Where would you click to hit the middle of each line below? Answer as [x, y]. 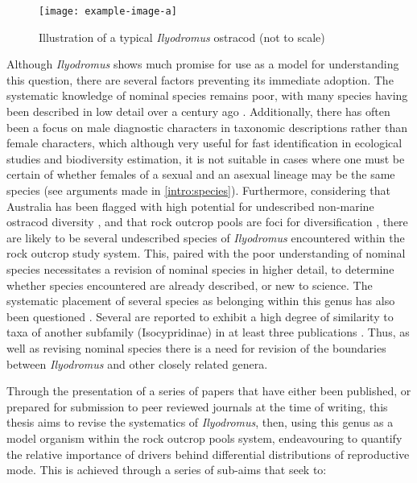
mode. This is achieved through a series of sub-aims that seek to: [167, 470]
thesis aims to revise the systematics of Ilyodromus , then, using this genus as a [200, 422]
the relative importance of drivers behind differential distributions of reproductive [208, 454]
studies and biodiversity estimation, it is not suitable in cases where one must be [206, 158]
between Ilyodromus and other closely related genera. [137, 363]
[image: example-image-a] [108, 11]
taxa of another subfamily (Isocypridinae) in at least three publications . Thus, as [208, 332]
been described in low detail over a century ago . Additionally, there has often [198, 111]
